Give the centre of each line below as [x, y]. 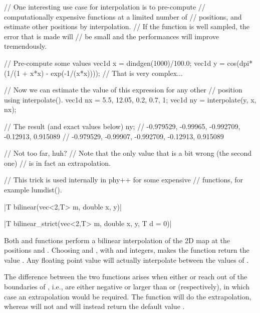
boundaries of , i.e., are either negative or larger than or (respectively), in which [127, 287]
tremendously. [25, 46]
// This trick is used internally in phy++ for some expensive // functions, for [124, 180]
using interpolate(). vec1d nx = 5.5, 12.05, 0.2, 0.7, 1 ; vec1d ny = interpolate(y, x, [130, 99]
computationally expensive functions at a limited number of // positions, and [123, 16]
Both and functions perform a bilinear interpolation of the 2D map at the [117, 240]
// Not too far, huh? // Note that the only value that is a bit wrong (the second [128, 153]
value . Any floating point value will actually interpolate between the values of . [126, 259]
